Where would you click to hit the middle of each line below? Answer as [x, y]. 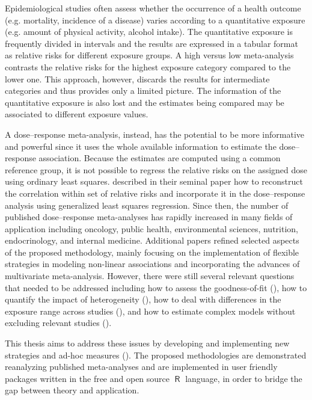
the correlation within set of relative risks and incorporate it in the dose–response [155, 193]
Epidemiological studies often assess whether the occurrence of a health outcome [153, 8]
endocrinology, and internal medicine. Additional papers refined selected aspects [152, 240]
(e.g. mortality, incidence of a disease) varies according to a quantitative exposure [155, 20]
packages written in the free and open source [87, 378]
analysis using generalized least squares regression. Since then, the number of [147, 205]
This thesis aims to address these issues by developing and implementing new [147, 343]
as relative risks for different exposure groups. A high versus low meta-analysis [149, 55]
